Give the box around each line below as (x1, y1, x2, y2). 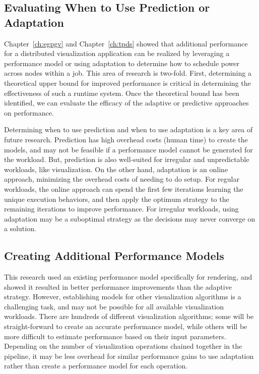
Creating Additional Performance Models (4, 248, 224, 263)
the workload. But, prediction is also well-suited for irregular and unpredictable (4, 154, 249, 165)
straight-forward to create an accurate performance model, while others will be (4, 321, 247, 332)
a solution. (4, 223, 36, 234)
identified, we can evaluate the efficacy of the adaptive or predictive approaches (4, 97, 249, 108)
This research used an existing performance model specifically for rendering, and (4, 272, 252, 282)
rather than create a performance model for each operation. (4, 360, 188, 371)
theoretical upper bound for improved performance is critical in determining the (4, 77, 251, 88)
